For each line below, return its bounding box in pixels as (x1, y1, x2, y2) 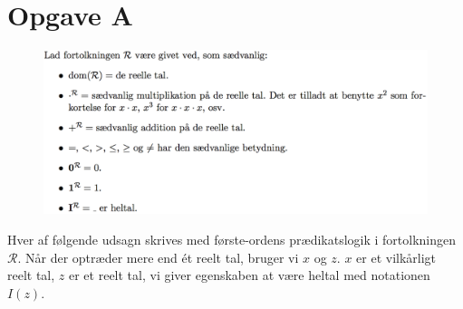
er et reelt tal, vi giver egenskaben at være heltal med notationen (68, 266, 430, 285)
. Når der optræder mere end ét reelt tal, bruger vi (17, 247, 299, 266)
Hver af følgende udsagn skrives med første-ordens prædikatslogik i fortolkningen (7, 230, 457, 249)
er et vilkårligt (356, 247, 437, 266)
